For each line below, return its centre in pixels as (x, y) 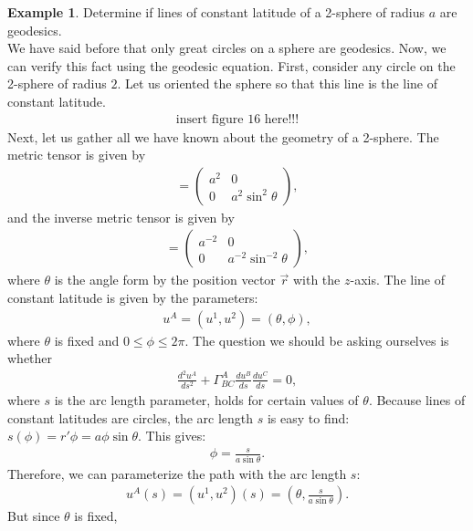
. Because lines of (417, 400)
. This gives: (172, 436)
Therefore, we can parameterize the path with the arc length (177, 473)
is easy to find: (308, 417)
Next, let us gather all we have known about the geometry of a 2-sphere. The (223, 136)
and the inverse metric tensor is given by (121, 217)
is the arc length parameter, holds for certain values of (206, 400)
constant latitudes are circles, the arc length (131, 417)
